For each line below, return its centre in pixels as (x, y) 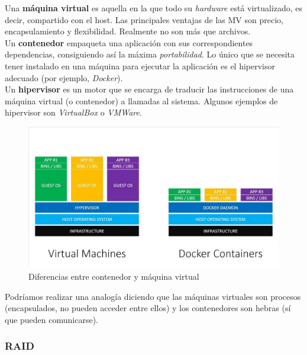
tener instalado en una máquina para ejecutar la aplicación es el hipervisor (140, 65)
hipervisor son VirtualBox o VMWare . (73, 112)
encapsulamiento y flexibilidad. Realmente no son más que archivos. (128, 31)
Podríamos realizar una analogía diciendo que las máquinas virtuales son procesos (153, 296)
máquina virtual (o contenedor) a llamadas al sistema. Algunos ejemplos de (141, 100)
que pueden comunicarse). (52, 319)
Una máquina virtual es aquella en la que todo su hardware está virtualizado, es (154, 8)
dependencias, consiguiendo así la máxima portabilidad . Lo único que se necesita (150, 54)
